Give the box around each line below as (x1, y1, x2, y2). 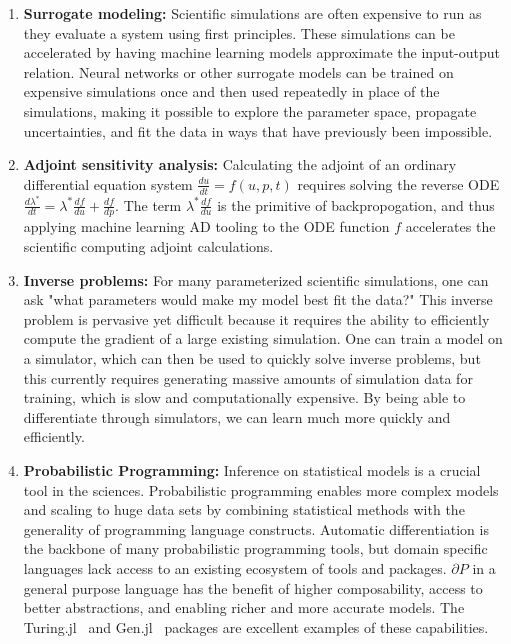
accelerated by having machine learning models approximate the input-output (23, 42, 501, 63)
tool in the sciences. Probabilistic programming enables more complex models (23, 479, 499, 500)
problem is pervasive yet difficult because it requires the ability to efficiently (23, 308, 490, 329)
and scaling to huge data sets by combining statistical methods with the (23, 499, 465, 520)
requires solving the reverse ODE (297, 173, 500, 194)
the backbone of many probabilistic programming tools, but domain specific (23, 538, 488, 559)
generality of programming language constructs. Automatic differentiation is (23, 518, 489, 539)
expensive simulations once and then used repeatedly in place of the (23, 81, 440, 102)
